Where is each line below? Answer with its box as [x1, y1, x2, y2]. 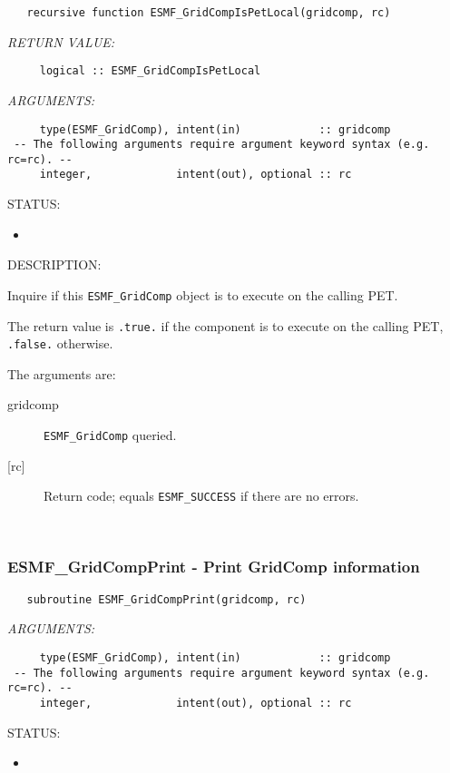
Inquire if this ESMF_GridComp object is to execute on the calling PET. [7, 285, 398, 304]
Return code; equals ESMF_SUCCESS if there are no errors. [44, 486, 359, 505]
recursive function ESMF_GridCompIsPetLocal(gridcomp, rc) [26, 6, 391, 19]
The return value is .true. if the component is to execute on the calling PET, [7, 316, 444, 335]
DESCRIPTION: [7, 255, 102, 274]
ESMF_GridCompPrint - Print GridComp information [7, 555, 420, 578]
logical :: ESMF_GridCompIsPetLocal [39, 64, 261, 78]
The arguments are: [7, 364, 116, 383]
